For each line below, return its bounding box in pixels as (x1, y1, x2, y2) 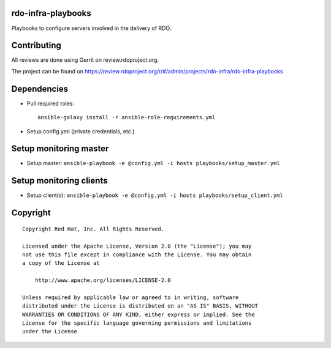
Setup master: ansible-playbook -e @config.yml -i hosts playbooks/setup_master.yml (26, 160, 280, 167)
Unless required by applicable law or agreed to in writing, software (22, 294, 239, 301)
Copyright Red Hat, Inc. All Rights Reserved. (22, 225, 165, 232)
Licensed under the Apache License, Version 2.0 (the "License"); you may (22, 242, 252, 250)
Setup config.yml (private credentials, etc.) (26, 127, 135, 135)
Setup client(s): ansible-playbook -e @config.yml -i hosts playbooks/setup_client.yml (26, 191, 283, 199)
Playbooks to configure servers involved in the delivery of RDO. (11, 24, 172, 32)
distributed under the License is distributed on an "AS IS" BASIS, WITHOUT (22, 303, 259, 309)
